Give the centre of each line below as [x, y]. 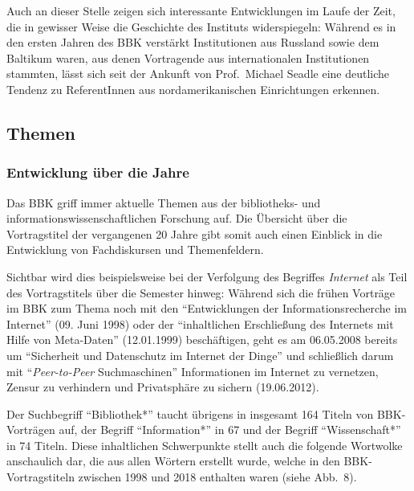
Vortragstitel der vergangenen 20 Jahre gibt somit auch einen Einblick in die [195, 233]
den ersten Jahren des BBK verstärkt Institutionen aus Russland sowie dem [193, 42]
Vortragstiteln [41, 477]
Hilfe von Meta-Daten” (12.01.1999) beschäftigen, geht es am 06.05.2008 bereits [202, 340]
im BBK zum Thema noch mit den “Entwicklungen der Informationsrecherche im [207, 308]
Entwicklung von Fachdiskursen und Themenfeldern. [135, 250]
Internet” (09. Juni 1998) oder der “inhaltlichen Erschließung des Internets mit [200, 323]
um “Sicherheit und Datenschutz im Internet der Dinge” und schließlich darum [200, 355]
